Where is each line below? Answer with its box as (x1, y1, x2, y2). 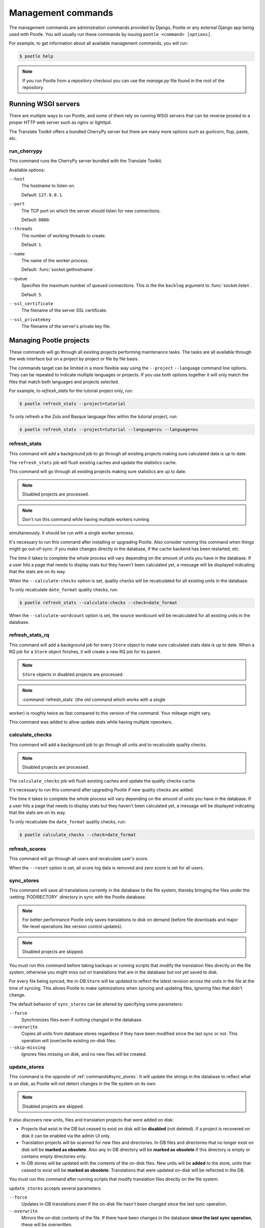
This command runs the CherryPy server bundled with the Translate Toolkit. (9, 158, 163, 164)
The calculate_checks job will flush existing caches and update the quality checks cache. (9, 778, 196, 783)
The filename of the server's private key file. (21, 323, 111, 329)
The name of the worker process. (21, 257, 89, 263)
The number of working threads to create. (21, 232, 106, 238)
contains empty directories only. (21, 1153, 87, 1159)
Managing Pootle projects (9, 336, 90, 344)
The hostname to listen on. (21, 183, 76, 189)
